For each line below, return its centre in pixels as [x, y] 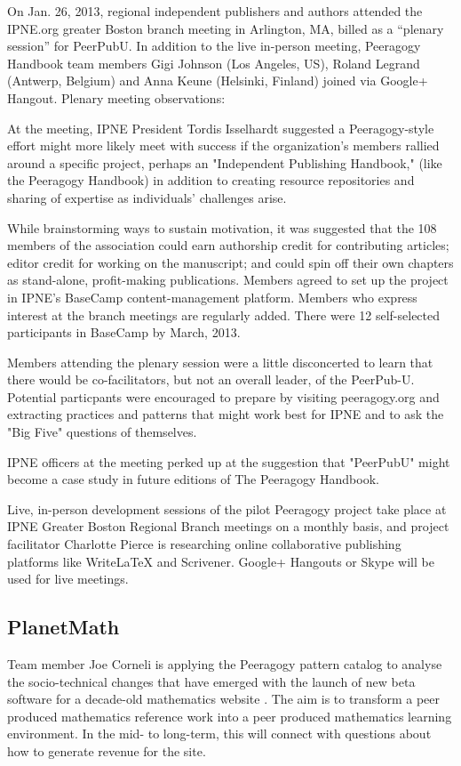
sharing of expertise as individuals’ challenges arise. [147, 197]
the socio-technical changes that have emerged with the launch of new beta [211, 681]
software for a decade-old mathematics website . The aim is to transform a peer [224, 699]
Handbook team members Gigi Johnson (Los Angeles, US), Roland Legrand [214, 63]
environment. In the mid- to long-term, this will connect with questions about [219, 734]
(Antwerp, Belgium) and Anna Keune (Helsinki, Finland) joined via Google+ [218, 81]
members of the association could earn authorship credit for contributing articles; [228, 245]
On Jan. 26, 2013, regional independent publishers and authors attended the [215, 11]
